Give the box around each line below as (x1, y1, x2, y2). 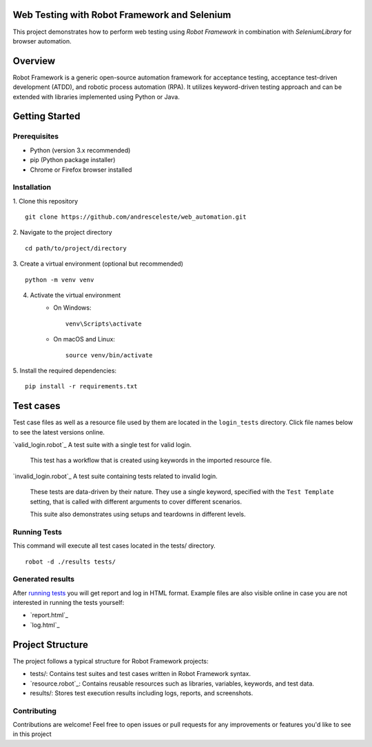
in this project (12, 730, 52, 738)
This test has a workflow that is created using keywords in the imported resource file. (30, 456, 272, 465)
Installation (12, 183, 52, 192)
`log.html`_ (30, 621, 60, 629)
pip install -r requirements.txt (25, 383, 138, 390)
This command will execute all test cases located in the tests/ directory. (12, 541, 216, 550)
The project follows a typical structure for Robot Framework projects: (12, 657, 209, 665)
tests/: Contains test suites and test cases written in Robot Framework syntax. (30, 670, 251, 678)
